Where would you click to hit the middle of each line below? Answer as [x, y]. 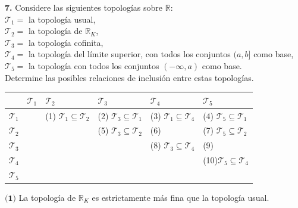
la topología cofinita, [66, 42]
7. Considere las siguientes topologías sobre [84, 7]
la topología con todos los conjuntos [94, 65]
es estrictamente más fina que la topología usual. [181, 197]
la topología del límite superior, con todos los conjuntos [129, 54]
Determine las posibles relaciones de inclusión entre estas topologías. [129, 77]
